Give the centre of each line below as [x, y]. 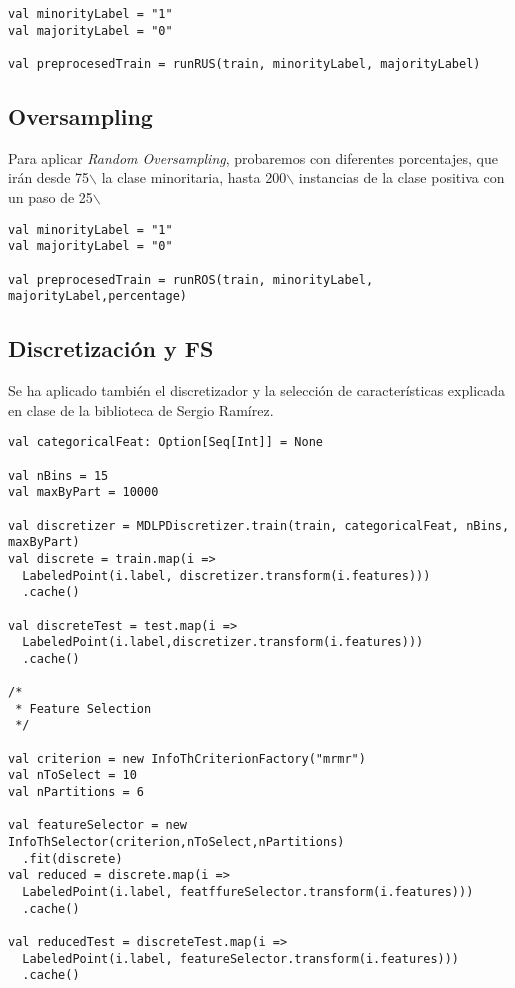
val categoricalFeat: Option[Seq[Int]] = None [165, 442]
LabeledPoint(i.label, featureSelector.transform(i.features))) [241, 958]
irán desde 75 [49, 177]
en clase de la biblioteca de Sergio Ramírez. [141, 409]
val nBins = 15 [58, 475]
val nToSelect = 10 [72, 775]
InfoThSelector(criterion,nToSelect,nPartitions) [176, 842]
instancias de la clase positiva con [401, 177]
